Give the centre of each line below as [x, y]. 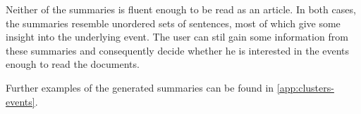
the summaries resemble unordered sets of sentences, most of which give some [173, 23]
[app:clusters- [305, 87]
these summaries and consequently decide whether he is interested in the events [178, 50]
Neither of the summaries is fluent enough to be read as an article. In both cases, [181, 9]
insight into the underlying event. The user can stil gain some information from [177, 37]
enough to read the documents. [73, 64]
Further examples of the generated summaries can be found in [140, 87]
